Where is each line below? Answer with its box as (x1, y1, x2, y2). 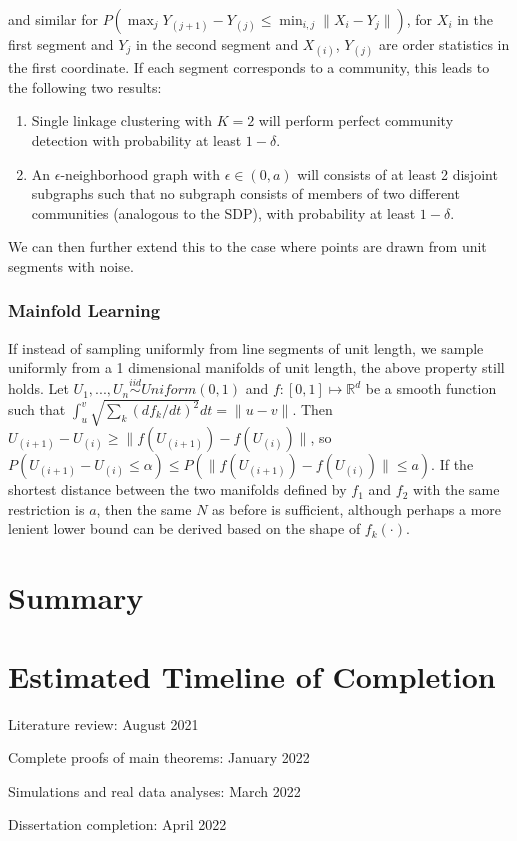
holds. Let (8, 378, 69, 399)
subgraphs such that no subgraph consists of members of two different (31, 183, 460, 204)
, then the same (96, 498, 192, 519)
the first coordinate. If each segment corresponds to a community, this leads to (8, 57, 490, 78)
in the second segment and (135, 34, 299, 54)
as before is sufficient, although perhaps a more (212, 498, 502, 519)
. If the (431, 454, 474, 475)
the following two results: (8, 76, 162, 97)
